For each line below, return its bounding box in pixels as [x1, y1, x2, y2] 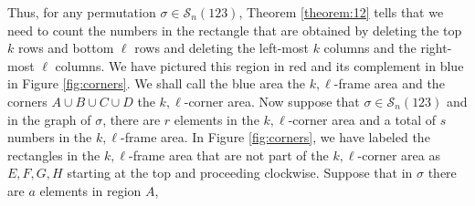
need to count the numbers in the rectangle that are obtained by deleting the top [7, 20, 462, 39]
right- [420, 38, 452, 57]
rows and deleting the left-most [134, 38, 309, 57]
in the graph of [7, 109, 91, 129]
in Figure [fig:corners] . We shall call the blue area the [7, 74, 306, 93]
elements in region [39, 180, 142, 200]
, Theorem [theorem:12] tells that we [238, 3, 444, 21]
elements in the [174, 109, 259, 129]
